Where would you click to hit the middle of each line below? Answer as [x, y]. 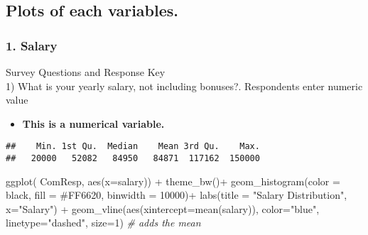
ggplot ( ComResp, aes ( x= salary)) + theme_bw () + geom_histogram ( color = [173, 181]
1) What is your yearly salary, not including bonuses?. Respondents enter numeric [184, 86]
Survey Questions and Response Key [86, 72]
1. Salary [32, 45]
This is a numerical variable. [93, 123]
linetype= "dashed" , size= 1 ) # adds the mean [103, 223]
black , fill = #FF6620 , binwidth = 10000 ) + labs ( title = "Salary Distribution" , [177, 195]
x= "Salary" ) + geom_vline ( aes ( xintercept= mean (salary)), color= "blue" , [163, 208]
